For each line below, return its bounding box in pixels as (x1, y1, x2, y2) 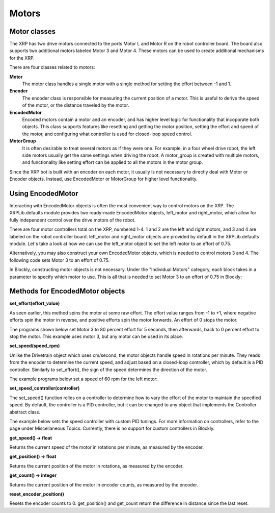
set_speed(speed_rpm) (9, 343, 60, 349)
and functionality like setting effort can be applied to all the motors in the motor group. (22, 159, 203, 165)
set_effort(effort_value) (9, 300, 60, 306)
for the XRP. (9, 55, 35, 61)
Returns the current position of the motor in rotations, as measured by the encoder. (9, 462, 184, 469)
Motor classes (9, 27, 56, 36)
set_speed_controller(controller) (9, 385, 80, 392)
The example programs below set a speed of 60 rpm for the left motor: (9, 376, 158, 382)
